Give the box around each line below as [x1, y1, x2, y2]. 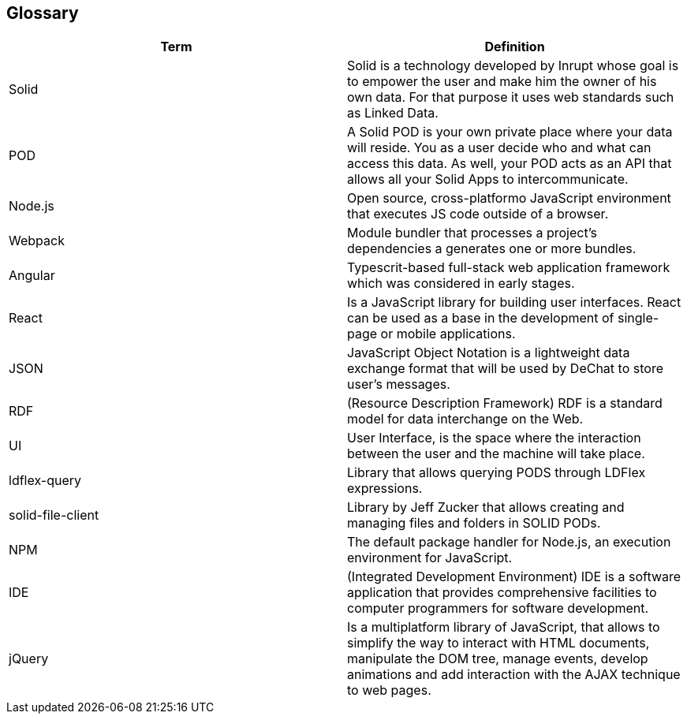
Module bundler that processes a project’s [347, 225, 598, 241]
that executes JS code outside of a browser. [347, 206, 609, 222]
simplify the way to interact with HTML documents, [347, 635, 650, 651]
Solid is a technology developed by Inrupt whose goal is [347, 58, 679, 74]
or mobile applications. [380, 326, 516, 342]
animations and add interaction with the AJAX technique [347, 666, 681, 683]
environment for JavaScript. [347, 550, 513, 566]
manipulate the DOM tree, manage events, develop [347, 651, 648, 667]
